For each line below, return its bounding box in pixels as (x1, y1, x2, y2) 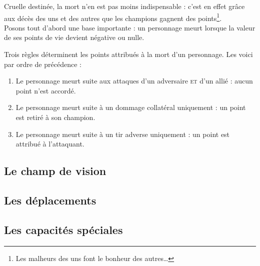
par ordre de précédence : (4, 58, 81, 69)
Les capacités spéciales (4, 221, 123, 237)
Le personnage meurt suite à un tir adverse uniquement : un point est (15, 128, 230, 139)
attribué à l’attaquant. (15, 138, 84, 149)
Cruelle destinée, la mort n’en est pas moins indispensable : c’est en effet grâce (4, 1, 245, 11)
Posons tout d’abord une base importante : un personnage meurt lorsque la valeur (4, 22, 255, 32)
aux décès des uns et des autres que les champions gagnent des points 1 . (4, 11, 222, 23)
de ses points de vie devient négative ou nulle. (4, 32, 144, 42)
